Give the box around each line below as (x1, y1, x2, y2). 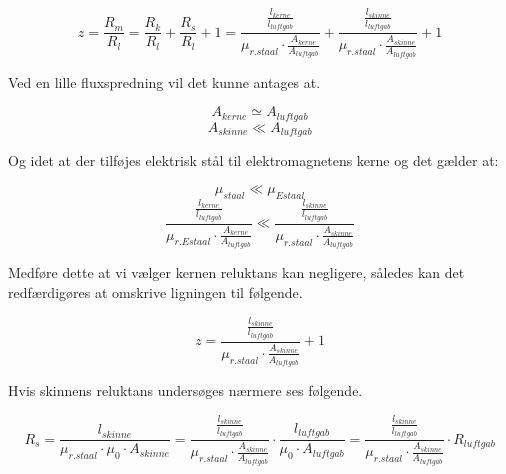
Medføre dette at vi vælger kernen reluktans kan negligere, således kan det (8, 262, 465, 283)
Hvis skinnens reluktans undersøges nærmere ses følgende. (8, 380, 363, 401)
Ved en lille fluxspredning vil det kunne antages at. (8, 71, 321, 92)
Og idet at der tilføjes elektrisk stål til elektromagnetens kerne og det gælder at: (8, 150, 499, 171)
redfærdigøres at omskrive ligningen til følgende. (8, 281, 303, 302)
